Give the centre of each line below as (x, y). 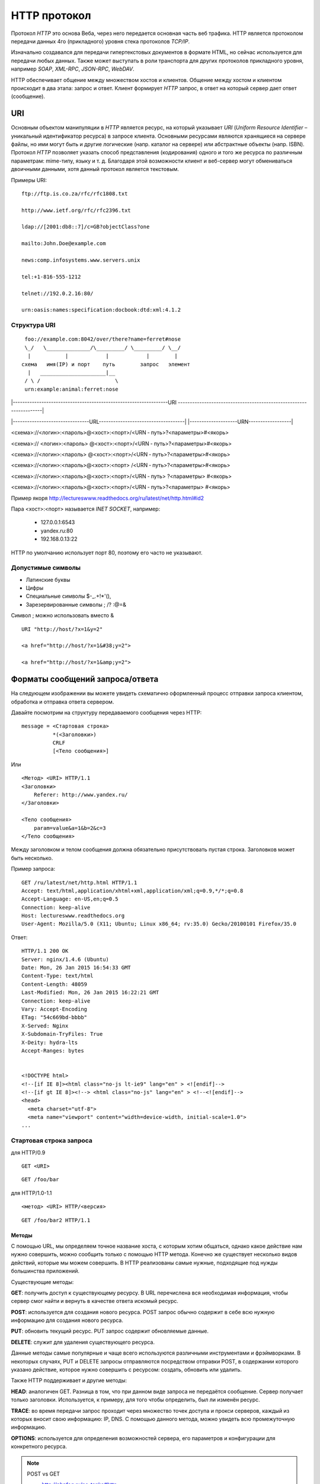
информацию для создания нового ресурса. (67, 1320)
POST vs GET (44, 1474)
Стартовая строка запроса (52, 1141)
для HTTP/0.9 (28, 1152)
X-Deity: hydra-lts (50, 1042)
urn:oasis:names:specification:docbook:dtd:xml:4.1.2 (101, 310)
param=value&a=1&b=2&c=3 (70, 828)
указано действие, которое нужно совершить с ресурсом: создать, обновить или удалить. (127, 1370)
